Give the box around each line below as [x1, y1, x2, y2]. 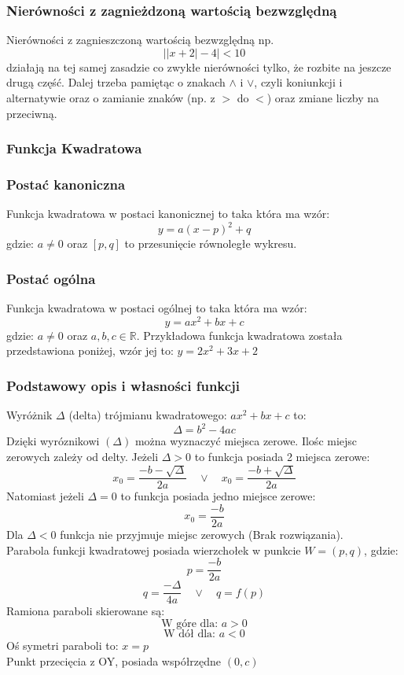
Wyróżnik [6, 407, 53, 423]
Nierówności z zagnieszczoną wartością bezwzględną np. [6, 31, 274, 48]
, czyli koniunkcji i [254, 74, 343, 90]
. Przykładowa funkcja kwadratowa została [136, 326, 343, 343]
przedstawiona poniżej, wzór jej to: [6, 342, 174, 359]
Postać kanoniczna [6, 174, 126, 194]
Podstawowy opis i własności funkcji [6, 375, 241, 395]
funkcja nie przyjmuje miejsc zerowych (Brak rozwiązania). [60, 526, 343, 543]
